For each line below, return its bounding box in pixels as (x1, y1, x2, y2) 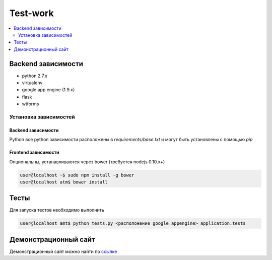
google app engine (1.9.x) (22, 87, 75, 93)
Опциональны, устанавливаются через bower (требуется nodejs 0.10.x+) (9, 159, 165, 165)
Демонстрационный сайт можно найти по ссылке (9, 248, 117, 254)
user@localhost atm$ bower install (20, 179, 108, 185)
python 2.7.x (22, 73, 48, 79)
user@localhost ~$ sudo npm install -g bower (20, 172, 134, 178)
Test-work (9, 8, 54, 19)
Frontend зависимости (9, 149, 60, 156)
